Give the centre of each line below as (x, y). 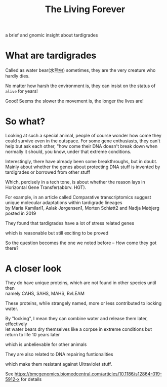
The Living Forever (85, 9)
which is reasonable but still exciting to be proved (57, 233)
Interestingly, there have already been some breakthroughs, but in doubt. (81, 162)
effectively (16, 324)
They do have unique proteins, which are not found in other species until (81, 283)
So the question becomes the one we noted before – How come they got (81, 243)
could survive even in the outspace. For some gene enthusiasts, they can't (83, 141)
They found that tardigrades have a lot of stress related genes (70, 223)
